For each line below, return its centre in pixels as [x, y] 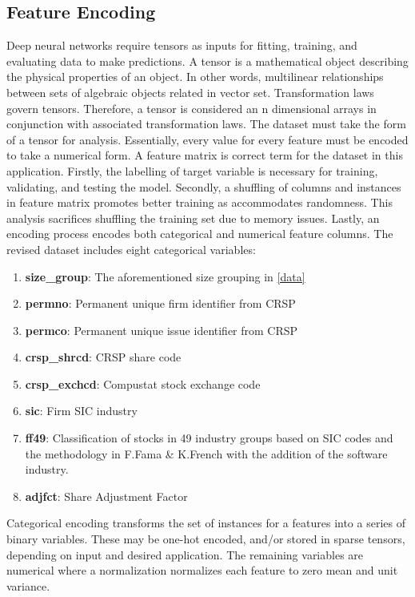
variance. [28, 585]
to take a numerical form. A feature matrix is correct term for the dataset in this [205, 155]
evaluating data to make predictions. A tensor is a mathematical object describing [207, 61]
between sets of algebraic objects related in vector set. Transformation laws [190, 92]
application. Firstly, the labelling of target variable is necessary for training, [192, 170]
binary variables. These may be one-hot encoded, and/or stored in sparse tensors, [206, 539]
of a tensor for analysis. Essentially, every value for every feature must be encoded [207, 139]
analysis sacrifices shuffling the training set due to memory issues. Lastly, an [193, 218]
